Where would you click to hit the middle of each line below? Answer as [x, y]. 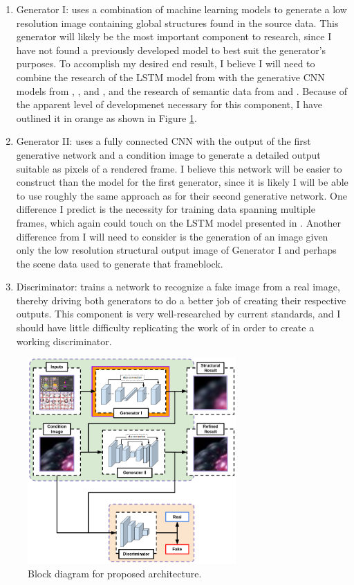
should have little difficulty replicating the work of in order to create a [165, 328]
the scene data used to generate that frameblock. [120, 263]
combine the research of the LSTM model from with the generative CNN [170, 77]
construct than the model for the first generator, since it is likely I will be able [182, 182]
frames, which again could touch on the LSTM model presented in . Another [178, 222]
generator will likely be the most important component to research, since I [174, 36]
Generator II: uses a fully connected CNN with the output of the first [164, 141]
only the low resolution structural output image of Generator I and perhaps [176, 250]
